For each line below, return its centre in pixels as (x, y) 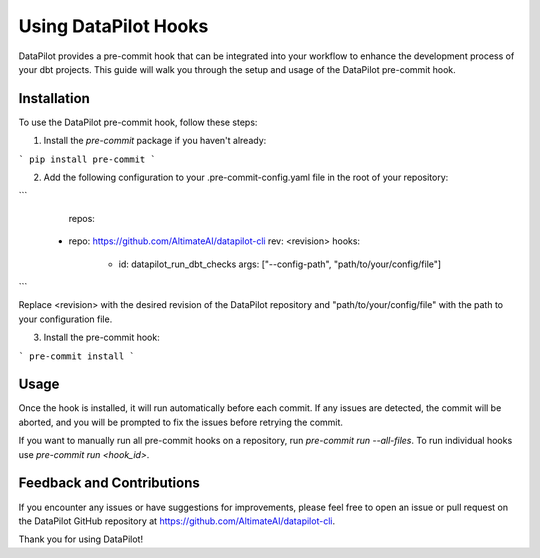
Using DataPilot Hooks (113, 26)
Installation (54, 98)
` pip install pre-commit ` (87, 159)
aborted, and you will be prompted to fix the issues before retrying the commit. (181, 422)
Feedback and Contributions (109, 483)
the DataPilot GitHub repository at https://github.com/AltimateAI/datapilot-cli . (176, 521)
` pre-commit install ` (76, 356)
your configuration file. (65, 319)
